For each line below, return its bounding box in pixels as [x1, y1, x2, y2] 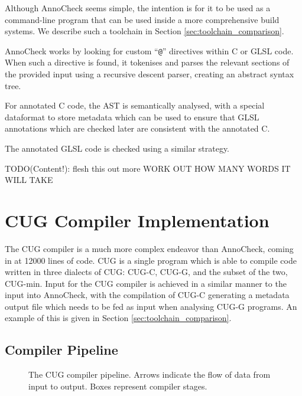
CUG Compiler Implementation [5, 208, 269, 232]
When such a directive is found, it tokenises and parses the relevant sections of [5, 56, 290, 68]
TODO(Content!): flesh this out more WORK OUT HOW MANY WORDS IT [5, 162, 291, 174]
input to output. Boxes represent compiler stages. [28, 379, 207, 392]
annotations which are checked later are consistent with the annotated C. [5, 122, 270, 135]
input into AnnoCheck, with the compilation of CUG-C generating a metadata [5, 289, 290, 301]
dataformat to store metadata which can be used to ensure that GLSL [5, 110, 259, 123]
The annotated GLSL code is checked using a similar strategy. [5, 142, 230, 154]
